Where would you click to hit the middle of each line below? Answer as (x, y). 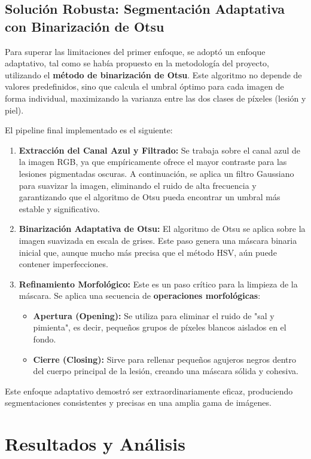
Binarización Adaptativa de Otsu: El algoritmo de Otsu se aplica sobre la (162, 229)
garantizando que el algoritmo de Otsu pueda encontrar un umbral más (150, 197)
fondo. (45, 339)
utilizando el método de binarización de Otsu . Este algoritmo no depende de (153, 74)
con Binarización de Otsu (85, 26)
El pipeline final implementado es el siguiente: (89, 130)
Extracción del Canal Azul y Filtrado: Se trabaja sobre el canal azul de (160, 150)
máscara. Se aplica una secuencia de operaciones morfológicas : (140, 296)
